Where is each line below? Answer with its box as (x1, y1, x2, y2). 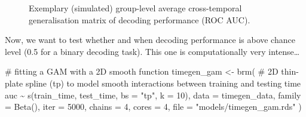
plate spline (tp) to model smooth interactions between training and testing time (5, 76, 301, 89)
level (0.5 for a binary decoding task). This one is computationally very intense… (5, 45, 300, 57)
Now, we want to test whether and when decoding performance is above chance (5, 33, 295, 46)
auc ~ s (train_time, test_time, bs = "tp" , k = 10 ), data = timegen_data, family (5, 88, 301, 101)
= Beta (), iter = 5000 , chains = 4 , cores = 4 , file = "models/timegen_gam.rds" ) (5, 100, 302, 113)
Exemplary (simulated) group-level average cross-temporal (29, 2, 242, 14)
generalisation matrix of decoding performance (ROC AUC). (29, 13, 250, 26)
